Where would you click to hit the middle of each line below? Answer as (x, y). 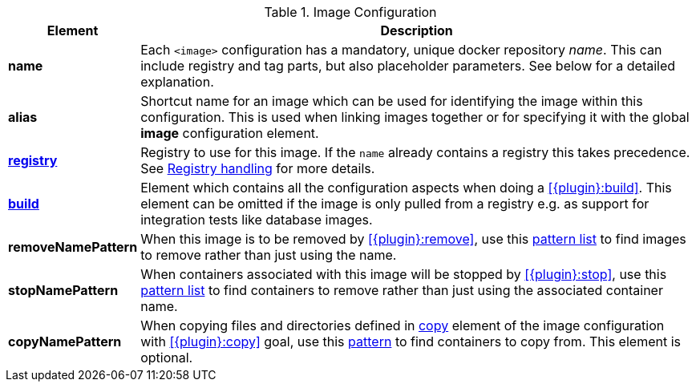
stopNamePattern (63, 290)
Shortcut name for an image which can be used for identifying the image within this (392, 101)
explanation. (177, 82)
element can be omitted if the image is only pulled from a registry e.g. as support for (395, 204)
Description (417, 30)
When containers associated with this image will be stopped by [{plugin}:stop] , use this (404, 274)
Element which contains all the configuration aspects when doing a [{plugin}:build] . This (406, 188)
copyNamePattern (65, 342)
